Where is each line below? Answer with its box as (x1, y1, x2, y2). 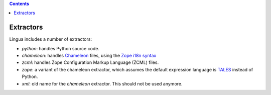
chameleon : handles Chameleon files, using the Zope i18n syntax (22, 53, 157, 59)
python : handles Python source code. (22, 45, 100, 51)
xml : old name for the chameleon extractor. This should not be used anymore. (22, 80, 183, 86)
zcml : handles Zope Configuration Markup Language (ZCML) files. (22, 59, 159, 65)
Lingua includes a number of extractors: (9, 36, 92, 42)
